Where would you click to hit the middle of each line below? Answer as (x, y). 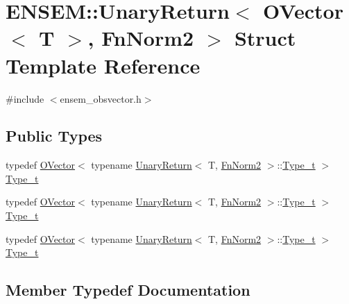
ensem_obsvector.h (101, 98)
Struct (265, 38)
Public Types (54, 136)
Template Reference (103, 65)
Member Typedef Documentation (128, 290)
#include (25, 98)
